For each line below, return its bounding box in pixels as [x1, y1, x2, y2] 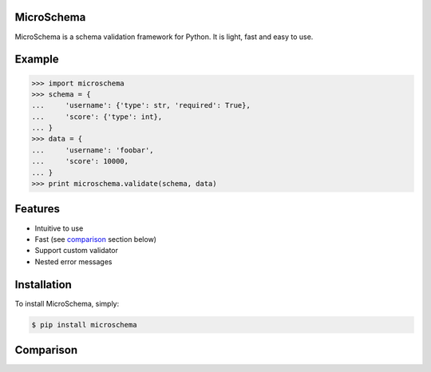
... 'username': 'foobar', [31, 145, 155, 155]
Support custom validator [34, 246, 119, 255]
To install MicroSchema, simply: [14, 299, 120, 308]
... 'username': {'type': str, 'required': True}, [31, 101, 251, 110]
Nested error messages [34, 256, 113, 267]
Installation [14, 278, 72, 291]
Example [14, 53, 59, 66]
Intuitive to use [34, 224, 84, 233]
